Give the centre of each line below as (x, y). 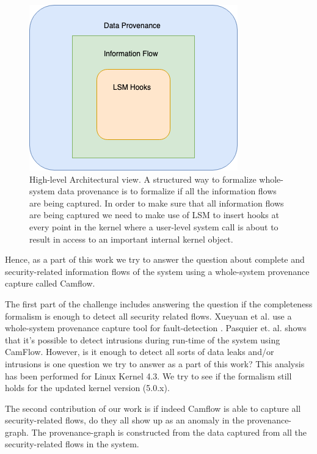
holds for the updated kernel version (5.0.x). (87, 388)
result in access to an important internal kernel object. (131, 239)
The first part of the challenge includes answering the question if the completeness (159, 303)
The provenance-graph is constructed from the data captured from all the (169, 432)
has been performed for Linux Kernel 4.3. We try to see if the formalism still (148, 375)
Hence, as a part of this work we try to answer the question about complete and (155, 259)
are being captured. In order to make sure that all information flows (157, 203)
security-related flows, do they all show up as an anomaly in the (125, 420)
